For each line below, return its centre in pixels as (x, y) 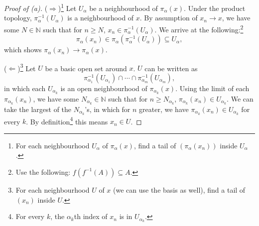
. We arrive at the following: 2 (199, 28)
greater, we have (164, 109)
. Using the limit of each (212, 88)
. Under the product (215, 8)
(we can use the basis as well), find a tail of (179, 189)
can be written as (171, 68)
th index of (91, 216)
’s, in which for (108, 109)
